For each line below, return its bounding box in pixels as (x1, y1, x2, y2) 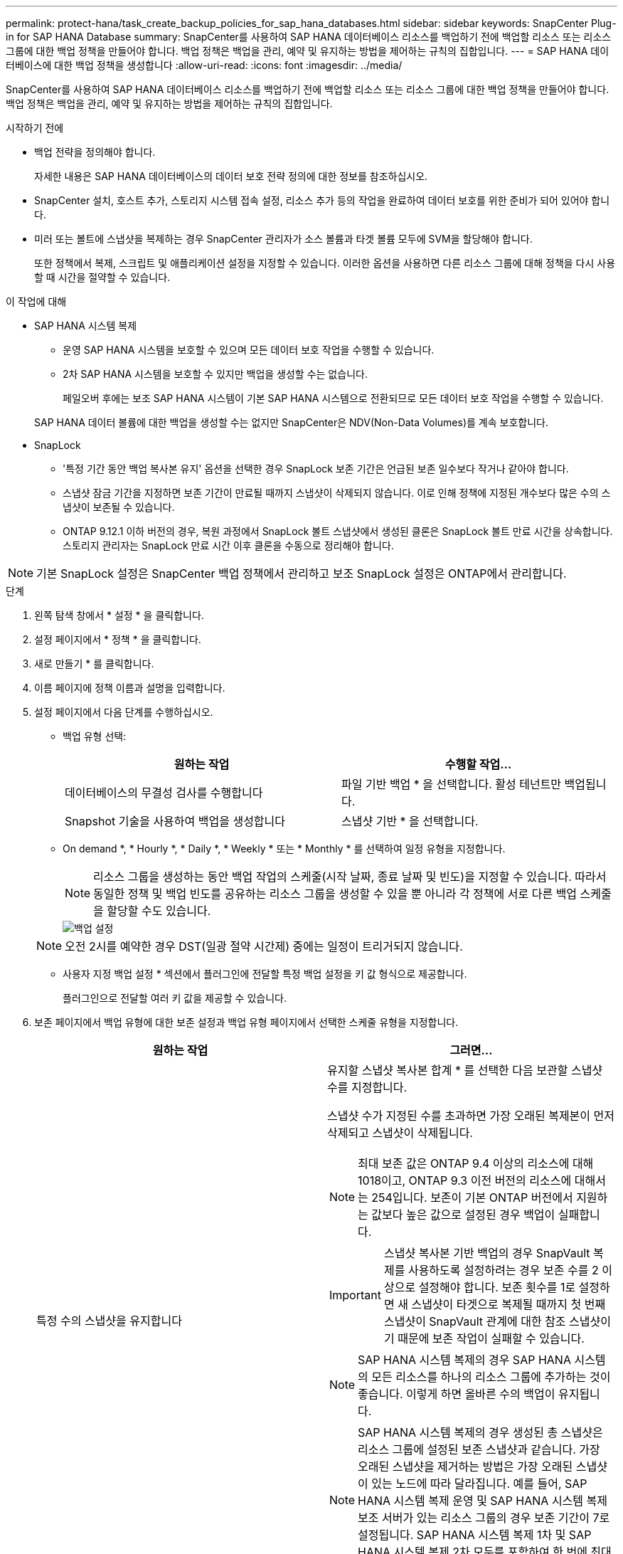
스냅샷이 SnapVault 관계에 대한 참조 (383, 1314, 566, 1328)
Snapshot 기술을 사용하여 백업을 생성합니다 (65, 814, 286, 828)
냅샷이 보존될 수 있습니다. (63, 501, 175, 513)
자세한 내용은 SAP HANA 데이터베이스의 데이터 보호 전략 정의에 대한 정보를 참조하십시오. (34, 170, 428, 182)
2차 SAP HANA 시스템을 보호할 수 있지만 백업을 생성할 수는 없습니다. (63, 368, 368, 380)
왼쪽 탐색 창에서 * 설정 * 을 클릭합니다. (34, 609, 204, 621)
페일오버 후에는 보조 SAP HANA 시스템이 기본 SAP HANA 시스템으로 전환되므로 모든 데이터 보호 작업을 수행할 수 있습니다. (63, 392, 604, 404)
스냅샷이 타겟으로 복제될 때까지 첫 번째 (411, 1297, 606, 1311)
